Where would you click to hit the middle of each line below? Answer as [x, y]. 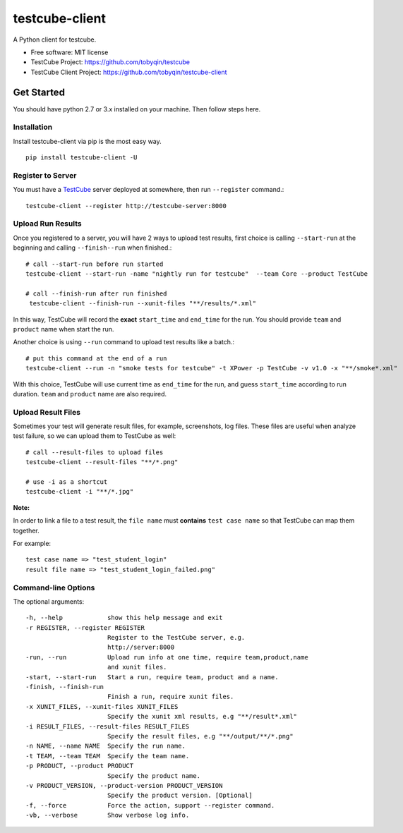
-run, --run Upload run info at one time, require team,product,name [167, 657]
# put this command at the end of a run [96, 358]
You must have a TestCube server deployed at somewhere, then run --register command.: [149, 190]
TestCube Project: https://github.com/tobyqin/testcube [110, 62]
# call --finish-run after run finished [96, 293]
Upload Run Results [47, 224]
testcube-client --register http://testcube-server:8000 [126, 206]
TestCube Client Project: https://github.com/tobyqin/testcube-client [129, 72]
